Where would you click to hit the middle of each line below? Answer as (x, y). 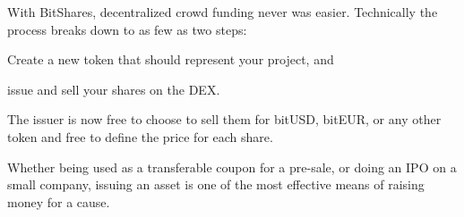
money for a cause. (59, 201)
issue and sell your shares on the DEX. (114, 89)
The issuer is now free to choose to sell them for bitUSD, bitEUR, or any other (224, 119)
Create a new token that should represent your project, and (171, 59)
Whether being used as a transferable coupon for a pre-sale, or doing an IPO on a (232, 167)
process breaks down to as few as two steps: (127, 29)
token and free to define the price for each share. (140, 136)
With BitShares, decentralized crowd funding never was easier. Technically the (223, 12)
